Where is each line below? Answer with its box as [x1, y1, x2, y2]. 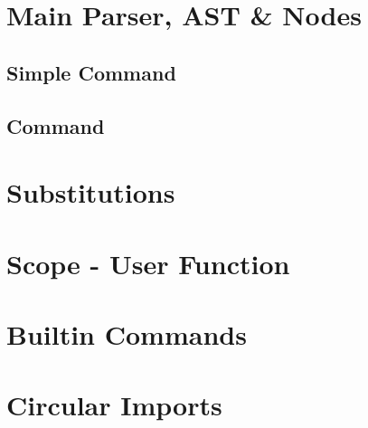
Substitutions [6, 174, 175, 211]
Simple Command [6, 58, 176, 86]
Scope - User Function [6, 244, 290, 281]
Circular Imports [6, 386, 222, 423]
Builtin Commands [6, 315, 247, 352]
